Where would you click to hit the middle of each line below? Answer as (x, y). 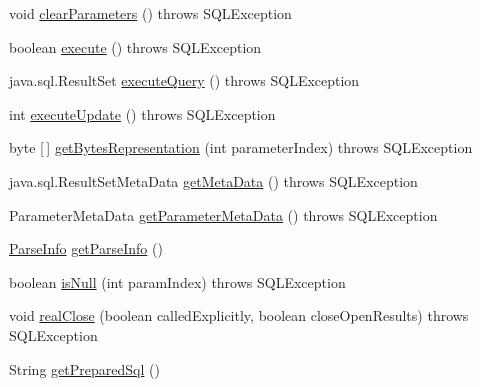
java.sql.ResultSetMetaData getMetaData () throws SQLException (213, 180)
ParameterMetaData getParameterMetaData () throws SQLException (223, 214)
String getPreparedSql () (84, 368)
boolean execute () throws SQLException (135, 46)
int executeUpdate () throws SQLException (142, 113)
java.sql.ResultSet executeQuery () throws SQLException (184, 80)
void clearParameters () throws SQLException (150, 13)
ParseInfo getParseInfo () (86, 248)
